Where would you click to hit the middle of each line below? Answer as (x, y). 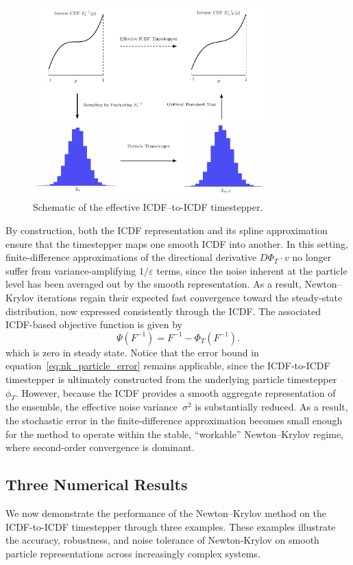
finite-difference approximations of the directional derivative (131, 257)
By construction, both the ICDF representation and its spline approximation (167, 230)
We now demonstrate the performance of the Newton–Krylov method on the (166, 512)
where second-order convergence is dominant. (100, 447)
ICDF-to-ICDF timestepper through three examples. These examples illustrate (171, 526)
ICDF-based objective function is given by (94, 324)
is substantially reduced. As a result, (271, 407)
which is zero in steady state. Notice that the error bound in (132, 352)
